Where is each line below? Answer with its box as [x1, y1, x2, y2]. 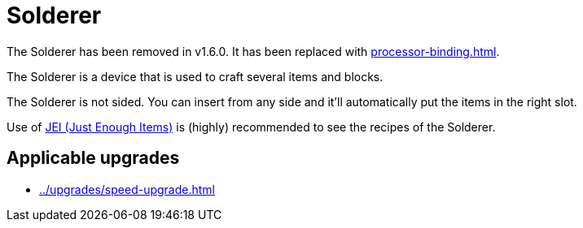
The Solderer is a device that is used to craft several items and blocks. [7, 69, 384, 84]
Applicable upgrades [7, 148, 180, 169]
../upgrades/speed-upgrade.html [39, 182, 215, 196]
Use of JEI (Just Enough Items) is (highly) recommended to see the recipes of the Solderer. [7, 119, 496, 134]
